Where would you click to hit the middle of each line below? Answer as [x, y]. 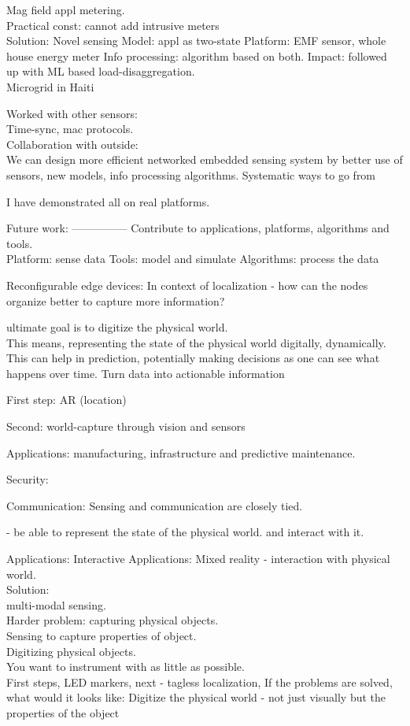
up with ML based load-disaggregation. [101, 71]
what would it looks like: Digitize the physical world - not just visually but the [196, 697]
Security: [28, 479]
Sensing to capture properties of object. [102, 635]
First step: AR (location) [66, 400]
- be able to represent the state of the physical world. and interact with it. [185, 532]
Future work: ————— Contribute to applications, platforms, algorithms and [198, 228]
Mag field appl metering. [66, 9]
